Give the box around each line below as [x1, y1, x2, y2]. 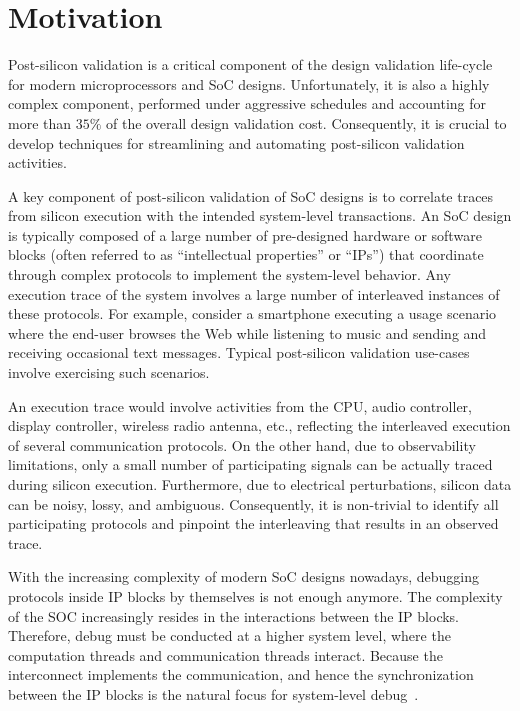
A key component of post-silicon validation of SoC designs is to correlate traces [8, 185, 494, 206]
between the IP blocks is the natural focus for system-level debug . [8, 683, 419, 704]
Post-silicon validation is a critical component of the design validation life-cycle [8, 54, 493, 75]
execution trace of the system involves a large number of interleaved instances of [8, 283, 500, 304]
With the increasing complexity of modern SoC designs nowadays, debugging [8, 566, 479, 587]
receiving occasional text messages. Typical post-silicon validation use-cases [8, 342, 470, 363]
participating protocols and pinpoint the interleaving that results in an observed [8, 513, 499, 534]
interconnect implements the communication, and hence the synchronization [8, 664, 474, 685]
